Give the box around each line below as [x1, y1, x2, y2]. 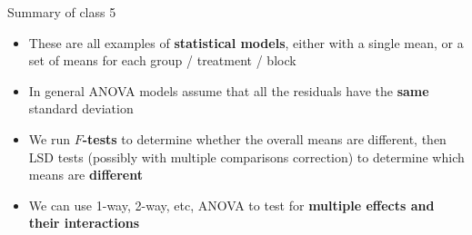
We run [28, 129, 70, 148]
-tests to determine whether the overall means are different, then [82, 129, 447, 148]
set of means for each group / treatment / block [28, 51, 296, 70]
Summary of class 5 [7, 3, 116, 21]
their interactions [28, 213, 140, 232]
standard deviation [28, 99, 134, 118]
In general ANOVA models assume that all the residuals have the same [28, 81, 429, 100]
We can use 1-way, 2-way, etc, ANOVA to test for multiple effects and [28, 195, 435, 214]
